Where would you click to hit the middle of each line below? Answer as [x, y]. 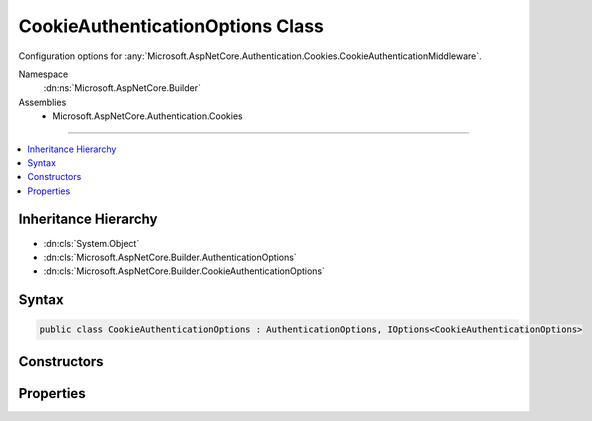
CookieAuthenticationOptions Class [171, 26]
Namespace [43, 74]
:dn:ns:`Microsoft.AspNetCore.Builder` [122, 88]
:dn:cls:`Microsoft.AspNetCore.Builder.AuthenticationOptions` [170, 257]
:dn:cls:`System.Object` [91, 243]
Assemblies [42, 102]
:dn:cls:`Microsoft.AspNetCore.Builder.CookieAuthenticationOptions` [184, 271]
